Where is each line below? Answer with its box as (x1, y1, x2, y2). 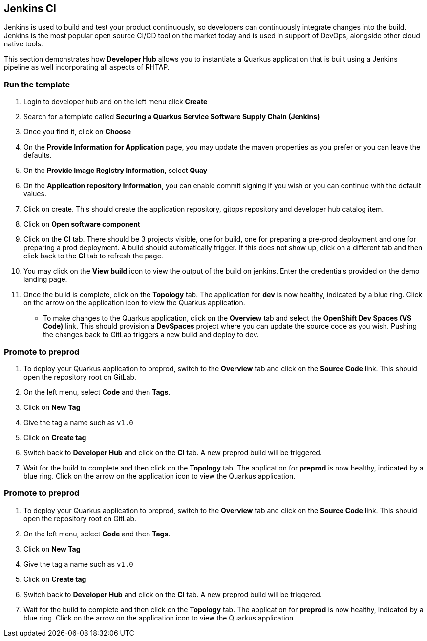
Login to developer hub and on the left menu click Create (23, 97, 208, 106)
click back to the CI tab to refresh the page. (23, 252, 163, 260)
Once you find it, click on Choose (23, 128, 131, 136)
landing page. (23, 275, 67, 284)
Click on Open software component (23, 220, 140, 229)
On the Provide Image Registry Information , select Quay (23, 166, 208, 175)
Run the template (4, 79, 70, 89)
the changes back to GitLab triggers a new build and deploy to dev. (43, 330, 259, 339)
